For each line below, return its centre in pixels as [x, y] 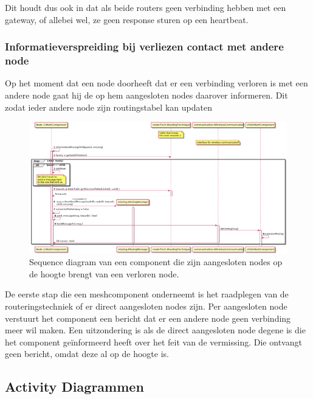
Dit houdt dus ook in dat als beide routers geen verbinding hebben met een [146, 7]
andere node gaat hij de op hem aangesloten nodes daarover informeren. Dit [146, 95]
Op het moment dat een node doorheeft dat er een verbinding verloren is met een [156, 83]
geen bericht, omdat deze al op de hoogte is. [87, 354]
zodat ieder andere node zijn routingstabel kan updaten [108, 107]
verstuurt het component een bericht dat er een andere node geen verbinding [148, 318]
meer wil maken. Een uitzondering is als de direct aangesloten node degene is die [155, 330]
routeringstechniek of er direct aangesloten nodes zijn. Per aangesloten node [146, 306]
